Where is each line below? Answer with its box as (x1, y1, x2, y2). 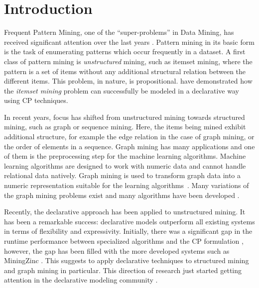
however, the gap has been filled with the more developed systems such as (4, 245, 230, 256)
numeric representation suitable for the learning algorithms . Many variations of (4, 180, 249, 191)
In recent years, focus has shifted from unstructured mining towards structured (4, 111, 245, 122)
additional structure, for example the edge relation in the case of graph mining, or (4, 131, 255, 142)
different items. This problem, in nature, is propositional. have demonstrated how (4, 76, 253, 86)
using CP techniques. (4, 95, 68, 105)
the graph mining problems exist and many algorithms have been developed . (4, 190, 240, 200)
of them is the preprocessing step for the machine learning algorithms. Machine (4, 151, 246, 161)
